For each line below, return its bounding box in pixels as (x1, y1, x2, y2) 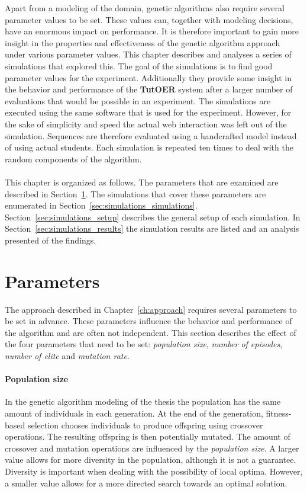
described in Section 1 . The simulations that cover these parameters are (5, 187, 266, 200)
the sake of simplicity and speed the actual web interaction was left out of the (5, 117, 287, 130)
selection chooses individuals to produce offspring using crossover (27, 418, 263, 431)
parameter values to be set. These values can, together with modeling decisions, (5, 13, 293, 25)
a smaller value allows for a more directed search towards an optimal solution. (5, 476, 287, 489)
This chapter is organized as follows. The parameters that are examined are (5, 175, 279, 188)
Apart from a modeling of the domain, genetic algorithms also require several (5, 2, 285, 14)
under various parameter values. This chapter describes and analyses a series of (5, 48, 292, 60)
